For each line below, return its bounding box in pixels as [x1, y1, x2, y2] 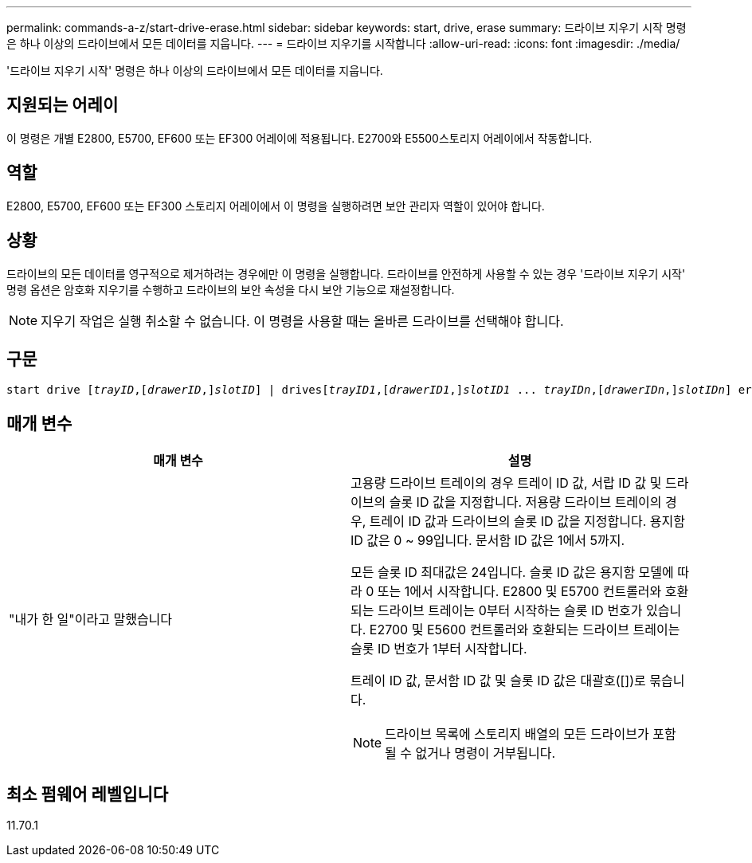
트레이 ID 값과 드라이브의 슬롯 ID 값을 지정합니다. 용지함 [369, 513, 685, 530]
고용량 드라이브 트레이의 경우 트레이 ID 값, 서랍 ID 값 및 [351, 475, 662, 492]
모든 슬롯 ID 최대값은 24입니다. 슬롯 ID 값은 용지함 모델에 [351, 564, 674, 581]
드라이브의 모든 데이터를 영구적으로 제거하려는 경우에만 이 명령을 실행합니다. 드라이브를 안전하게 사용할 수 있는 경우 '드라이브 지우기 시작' [6, 266, 686, 280]
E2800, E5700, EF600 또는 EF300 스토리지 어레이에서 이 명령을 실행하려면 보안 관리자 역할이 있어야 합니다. [6, 198, 545, 213]
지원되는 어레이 [6, 95, 119, 116]
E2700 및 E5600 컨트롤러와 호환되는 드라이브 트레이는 [369, 622, 680, 638]
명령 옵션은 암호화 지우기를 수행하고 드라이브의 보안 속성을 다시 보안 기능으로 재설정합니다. [6, 282, 455, 296]
